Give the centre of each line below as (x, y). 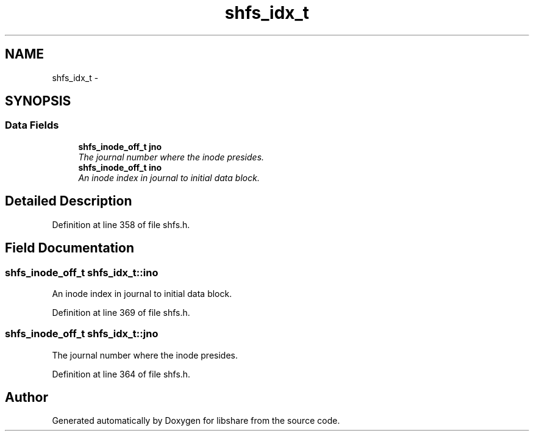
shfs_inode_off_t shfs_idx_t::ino (82, 272)
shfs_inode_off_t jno (120, 146)
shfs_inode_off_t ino (120, 167)
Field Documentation (69, 248)
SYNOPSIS (38, 101)
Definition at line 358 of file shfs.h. (121, 224)
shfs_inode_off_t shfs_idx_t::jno (82, 334)
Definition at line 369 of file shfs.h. (121, 312)
